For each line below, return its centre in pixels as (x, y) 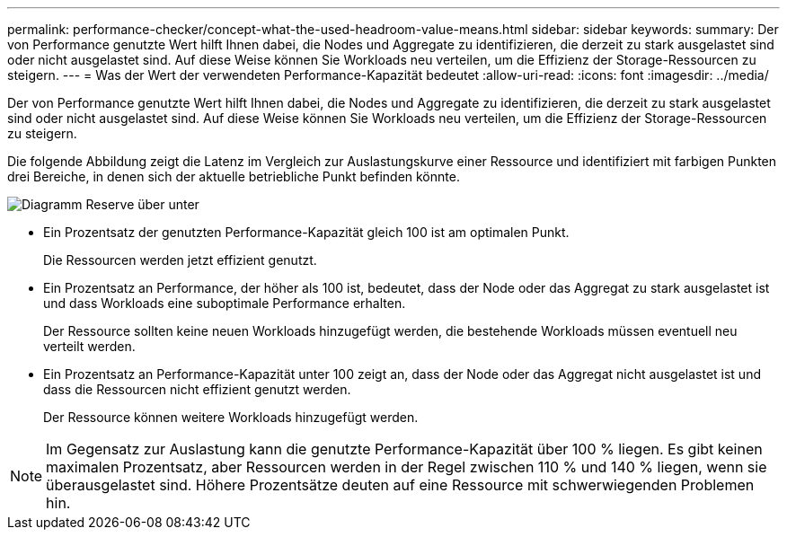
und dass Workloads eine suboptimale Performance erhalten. (225, 303)
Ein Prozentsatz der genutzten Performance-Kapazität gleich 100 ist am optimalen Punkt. (306, 232)
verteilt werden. (89, 346)
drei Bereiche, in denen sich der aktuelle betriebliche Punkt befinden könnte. (234, 176)
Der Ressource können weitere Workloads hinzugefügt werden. (231, 417)
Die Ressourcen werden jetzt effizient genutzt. (180, 260)
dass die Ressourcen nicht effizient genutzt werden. (197, 389)
